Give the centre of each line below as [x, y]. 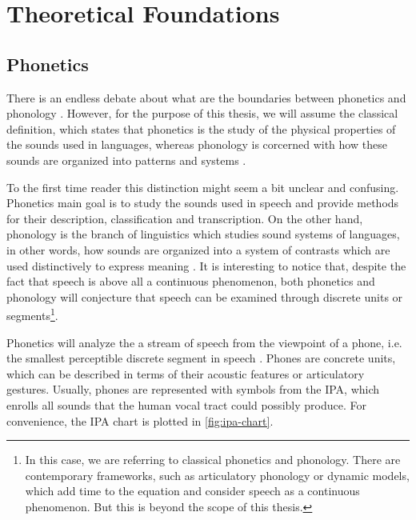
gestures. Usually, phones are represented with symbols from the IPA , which [193, 389]
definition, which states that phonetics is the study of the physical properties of [201, 128]
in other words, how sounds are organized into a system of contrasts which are [198, 249]
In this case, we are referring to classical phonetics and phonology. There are [213, 460]
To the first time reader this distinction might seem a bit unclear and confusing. [203, 187]
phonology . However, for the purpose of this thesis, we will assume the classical [202, 113]
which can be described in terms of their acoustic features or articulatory [186, 373]
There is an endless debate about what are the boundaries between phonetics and [206, 97]
